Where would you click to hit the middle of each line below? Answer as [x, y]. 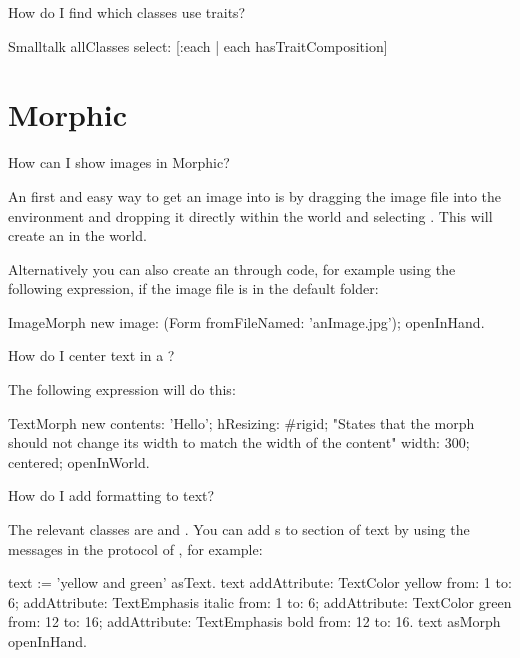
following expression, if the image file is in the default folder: [193, 288]
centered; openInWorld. [79, 461]
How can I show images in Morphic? [119, 162]
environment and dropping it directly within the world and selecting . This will [250, 215]
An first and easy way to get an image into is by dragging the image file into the [254, 195]
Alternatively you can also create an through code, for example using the [232, 268]
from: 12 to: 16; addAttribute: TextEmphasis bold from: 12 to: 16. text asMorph [254, 621]
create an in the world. [77, 235]
